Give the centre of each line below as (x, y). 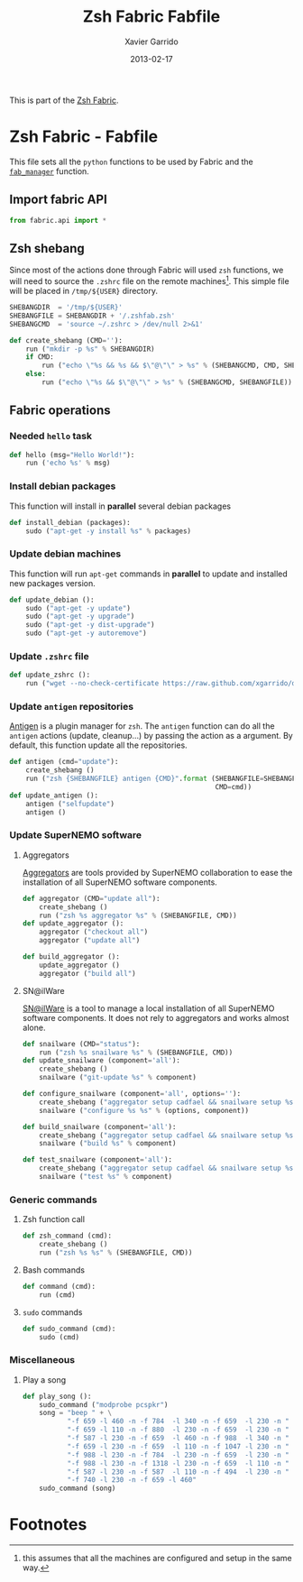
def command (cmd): (59, 1286)
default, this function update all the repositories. (98, 745)
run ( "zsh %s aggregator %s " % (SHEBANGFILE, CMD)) (138, 915)
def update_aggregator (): (73, 924)
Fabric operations (60, 411)
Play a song (44, 1380)
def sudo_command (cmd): (69, 1329)
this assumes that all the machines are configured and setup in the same (157, 1559)
